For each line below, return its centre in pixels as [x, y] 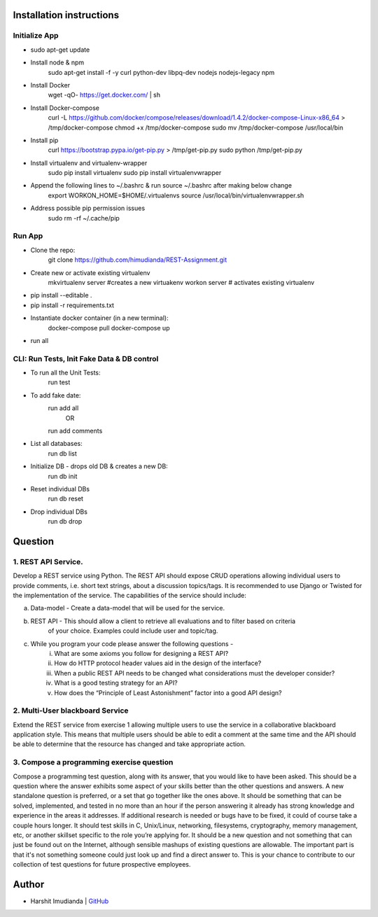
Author [29, 884]
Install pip [44, 140]
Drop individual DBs [59, 512]
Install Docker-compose [65, 108]
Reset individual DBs [60, 489]
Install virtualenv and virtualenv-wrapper [89, 163]
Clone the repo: [53, 250]
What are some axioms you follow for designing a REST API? [141, 653]
